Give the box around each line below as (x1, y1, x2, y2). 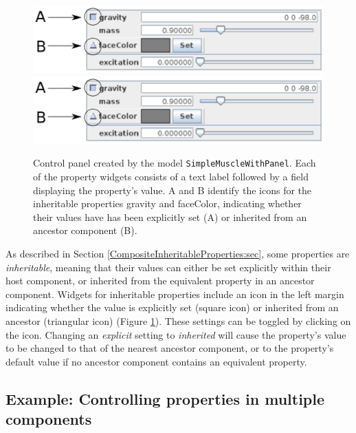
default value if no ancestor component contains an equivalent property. (5, 354, 307, 368)
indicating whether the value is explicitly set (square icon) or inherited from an (5, 300, 339, 315)
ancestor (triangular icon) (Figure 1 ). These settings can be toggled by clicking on (5, 314, 351, 328)
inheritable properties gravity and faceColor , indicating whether (33, 196, 302, 211)
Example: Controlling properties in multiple (5, 388, 325, 409)
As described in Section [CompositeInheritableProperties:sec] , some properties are (5, 246, 350, 261)
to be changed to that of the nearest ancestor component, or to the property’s (5, 341, 334, 355)
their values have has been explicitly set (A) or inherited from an (33, 209, 307, 224)
